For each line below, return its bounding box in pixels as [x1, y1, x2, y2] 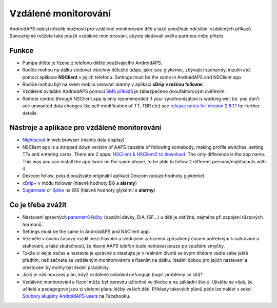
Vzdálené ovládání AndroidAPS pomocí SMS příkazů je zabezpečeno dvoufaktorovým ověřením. [22, 88, 226, 94]
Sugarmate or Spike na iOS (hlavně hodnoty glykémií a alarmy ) [22, 187, 156, 194]
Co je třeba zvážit [9, 201, 67, 209]
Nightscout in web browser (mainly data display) [22, 137, 125, 143]
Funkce [9, 46, 34, 55]
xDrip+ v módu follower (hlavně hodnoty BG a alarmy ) [22, 180, 137, 186]
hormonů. [22, 221, 43, 227]
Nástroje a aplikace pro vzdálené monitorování [9, 123, 162, 132]
